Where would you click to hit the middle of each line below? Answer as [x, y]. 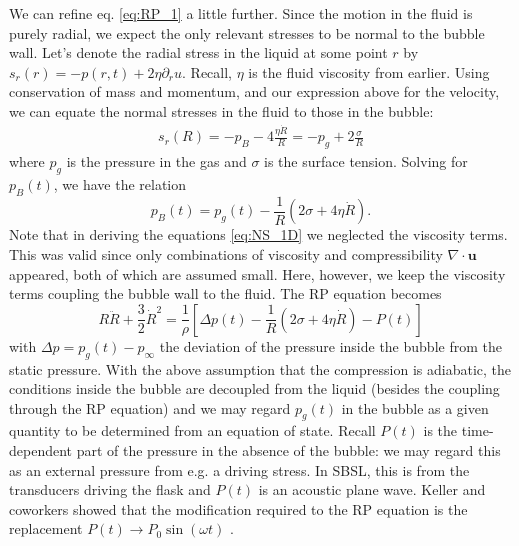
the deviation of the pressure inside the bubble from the [330, 345]
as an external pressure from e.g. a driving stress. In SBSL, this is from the [239, 469]
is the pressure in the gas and [156, 161]
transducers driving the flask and [110, 489]
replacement [46, 528]
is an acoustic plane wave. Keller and [372, 489]
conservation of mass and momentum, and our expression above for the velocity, [254, 91]
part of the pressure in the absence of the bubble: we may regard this [288, 450]
